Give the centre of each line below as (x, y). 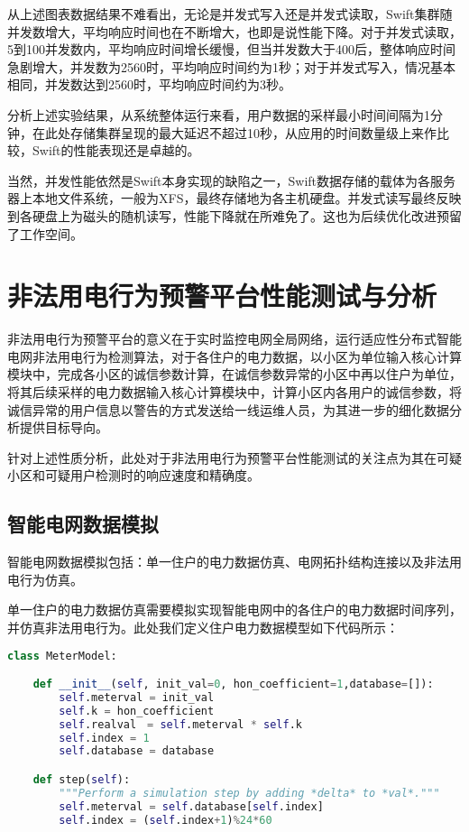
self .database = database (137, 751)
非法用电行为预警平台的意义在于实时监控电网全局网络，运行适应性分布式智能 (234, 339)
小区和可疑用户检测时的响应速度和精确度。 (133, 475)
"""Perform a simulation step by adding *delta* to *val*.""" (249, 793)
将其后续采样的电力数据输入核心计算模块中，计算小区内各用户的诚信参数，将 (234, 392)
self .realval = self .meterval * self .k (180, 724)
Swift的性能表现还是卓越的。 (116, 150)
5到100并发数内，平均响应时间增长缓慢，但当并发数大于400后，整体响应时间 (231, 49)
